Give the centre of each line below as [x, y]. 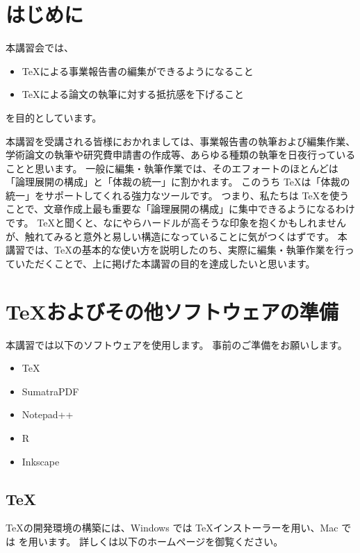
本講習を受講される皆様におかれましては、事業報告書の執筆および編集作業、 [181, 141]
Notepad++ [48, 414]
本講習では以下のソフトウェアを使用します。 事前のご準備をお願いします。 [177, 344]
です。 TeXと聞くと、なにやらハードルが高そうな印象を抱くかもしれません [176, 223]
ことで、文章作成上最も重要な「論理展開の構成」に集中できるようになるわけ [180, 209]
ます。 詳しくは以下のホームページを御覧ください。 [165, 541]
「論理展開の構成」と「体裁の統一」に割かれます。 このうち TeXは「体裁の [178, 182]
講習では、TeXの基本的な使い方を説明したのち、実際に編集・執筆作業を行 [175, 250]
